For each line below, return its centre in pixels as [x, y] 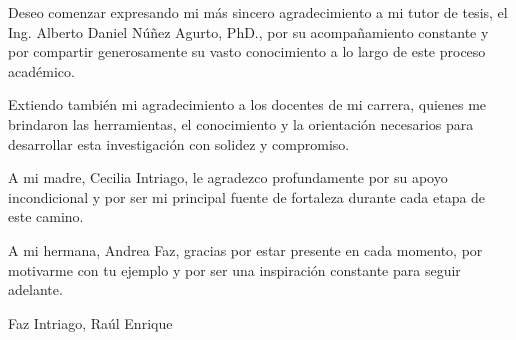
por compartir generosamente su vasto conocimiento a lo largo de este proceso [247, 51]
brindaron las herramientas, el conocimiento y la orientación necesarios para [241, 123]
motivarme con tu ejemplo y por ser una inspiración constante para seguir [234, 269]
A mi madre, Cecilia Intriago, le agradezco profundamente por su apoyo [228, 177]
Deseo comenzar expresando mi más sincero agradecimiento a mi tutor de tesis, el [258, 12]
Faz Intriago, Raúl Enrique [90, 322]
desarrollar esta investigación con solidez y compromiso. [179, 143]
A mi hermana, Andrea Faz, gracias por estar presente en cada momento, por [245, 249]
